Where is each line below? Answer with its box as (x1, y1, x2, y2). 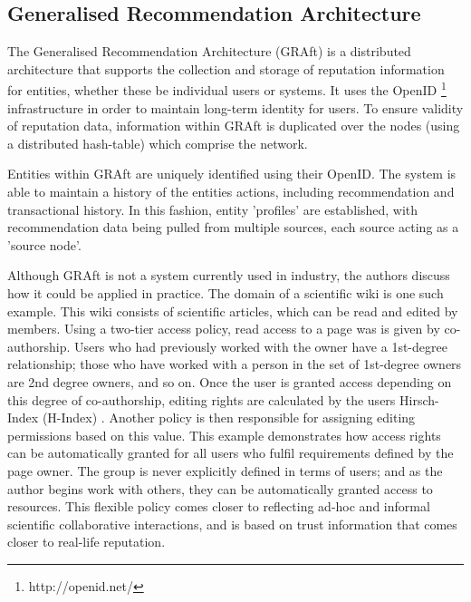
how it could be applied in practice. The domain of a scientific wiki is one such (7, 283, 444, 302)
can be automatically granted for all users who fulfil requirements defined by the (7, 443, 454, 462)
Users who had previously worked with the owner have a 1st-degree (74, 336, 447, 355)
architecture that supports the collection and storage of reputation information (7, 59, 445, 78)
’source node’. (7, 235, 82, 254)
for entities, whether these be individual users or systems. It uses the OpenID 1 (7, 78, 447, 100)
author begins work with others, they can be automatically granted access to (7, 479, 433, 498)
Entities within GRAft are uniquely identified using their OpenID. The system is (7, 164, 457, 183)
